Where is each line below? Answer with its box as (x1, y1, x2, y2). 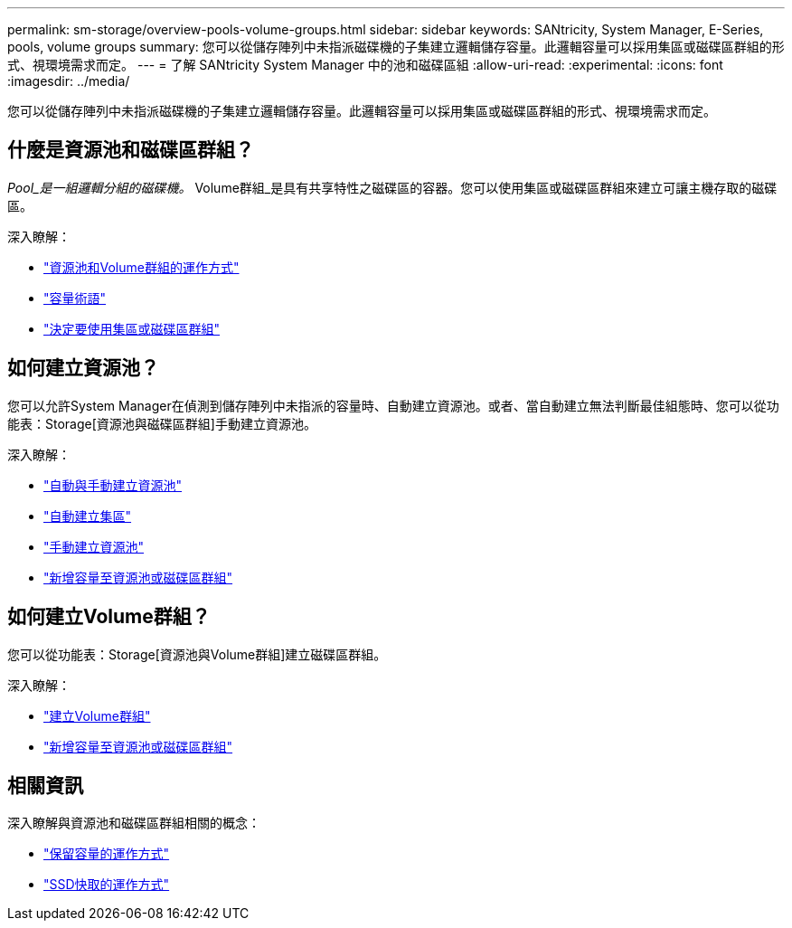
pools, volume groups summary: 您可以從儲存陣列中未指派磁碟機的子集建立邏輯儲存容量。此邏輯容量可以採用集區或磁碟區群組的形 (7, 39, 785, 54)
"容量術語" (43, 289, 107, 306)
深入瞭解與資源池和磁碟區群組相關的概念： (7, 815, 260, 831)
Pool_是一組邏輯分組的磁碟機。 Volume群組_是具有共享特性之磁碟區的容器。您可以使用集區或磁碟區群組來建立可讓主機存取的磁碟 (7, 179, 778, 195)
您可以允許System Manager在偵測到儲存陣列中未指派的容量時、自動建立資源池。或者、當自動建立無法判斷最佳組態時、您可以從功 (7, 397, 779, 413)
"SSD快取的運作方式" (43, 876, 170, 893)
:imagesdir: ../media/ (7, 73, 130, 89)
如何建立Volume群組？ (7, 605, 211, 629)
